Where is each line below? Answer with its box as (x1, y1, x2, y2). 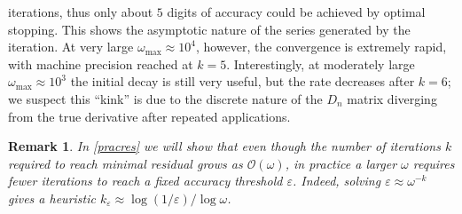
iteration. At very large (8, 37, 134, 56)
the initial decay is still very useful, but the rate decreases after (70, 72, 415, 91)
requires (412, 154, 455, 172)
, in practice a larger (285, 154, 397, 172)
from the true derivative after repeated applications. (8, 107, 291, 125)
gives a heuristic (8, 188, 96, 207)
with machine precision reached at (8, 54, 193, 73)
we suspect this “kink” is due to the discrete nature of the (8, 89, 323, 107)
